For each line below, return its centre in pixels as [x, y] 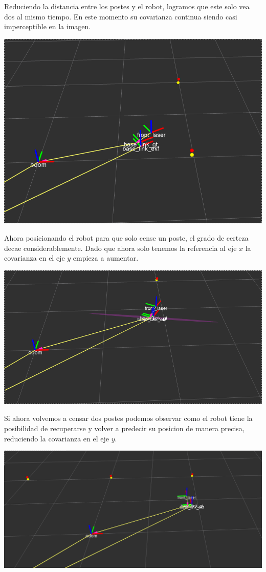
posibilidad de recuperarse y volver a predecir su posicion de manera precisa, [124, 428]
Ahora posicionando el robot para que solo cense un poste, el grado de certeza [126, 237]
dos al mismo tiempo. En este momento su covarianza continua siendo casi [121, 16]
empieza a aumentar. [106, 258]
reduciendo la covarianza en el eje [57, 438]
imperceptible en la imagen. [48, 26]
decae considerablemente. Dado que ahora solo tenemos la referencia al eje [120, 248]
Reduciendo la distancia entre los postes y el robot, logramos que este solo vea [127, 6]
